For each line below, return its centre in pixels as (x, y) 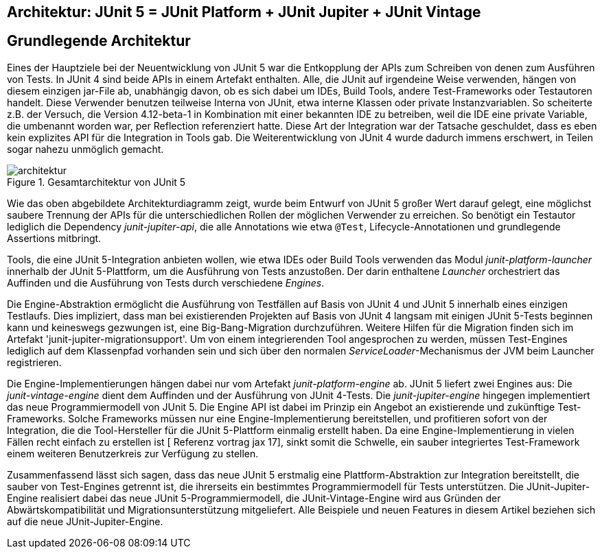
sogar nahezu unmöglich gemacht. (85, 149)
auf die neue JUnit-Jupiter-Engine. (85, 521)
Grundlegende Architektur (99, 41)
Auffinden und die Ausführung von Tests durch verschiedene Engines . (166, 282)
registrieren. (34, 362)
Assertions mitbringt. (54, 238)
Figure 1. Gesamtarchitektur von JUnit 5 (96, 182)
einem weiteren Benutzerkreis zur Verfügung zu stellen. (133, 453)
